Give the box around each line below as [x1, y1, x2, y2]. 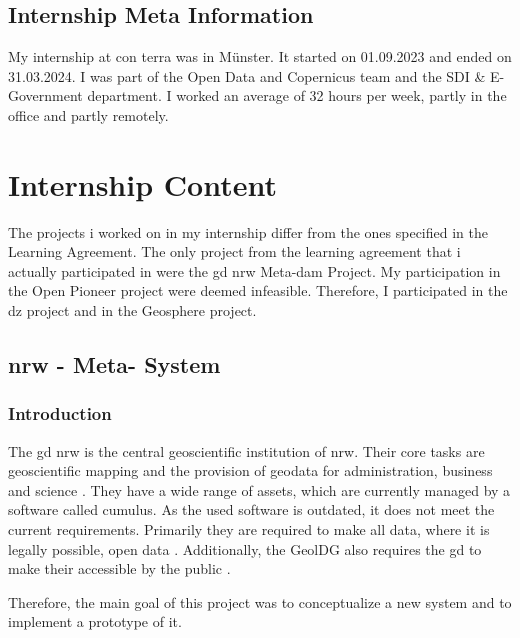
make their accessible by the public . [8, 558, 231, 579]
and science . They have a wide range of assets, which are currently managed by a [8, 479, 511, 500]
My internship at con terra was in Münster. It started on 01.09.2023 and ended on [8, 46, 512, 67]
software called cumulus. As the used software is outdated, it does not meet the [8, 499, 495, 520]
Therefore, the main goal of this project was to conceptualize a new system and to [8, 591, 512, 612]
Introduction [8, 401, 112, 426]
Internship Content [8, 163, 277, 204]
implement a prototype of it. [8, 611, 182, 632]
